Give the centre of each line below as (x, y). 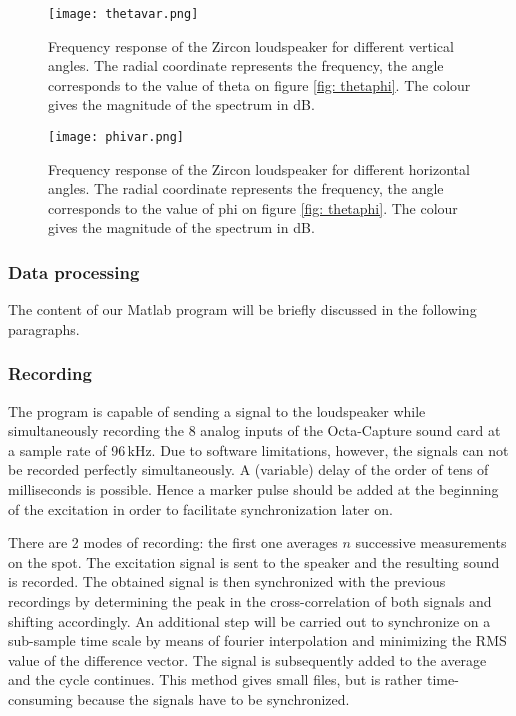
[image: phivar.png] (116, 137)
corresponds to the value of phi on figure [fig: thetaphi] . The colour (253, 207)
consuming (40, 699)
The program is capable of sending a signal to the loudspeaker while (217, 410)
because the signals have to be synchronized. (213, 699)
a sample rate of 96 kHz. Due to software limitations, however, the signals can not (258, 449)
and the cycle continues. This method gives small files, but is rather (215, 679)
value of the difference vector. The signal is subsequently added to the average (247, 659)
